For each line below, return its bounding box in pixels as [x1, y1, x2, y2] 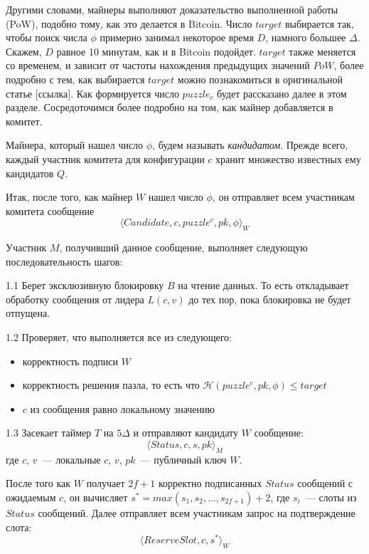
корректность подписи [22, 353, 118, 368]
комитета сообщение [6, 203, 95, 218]
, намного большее [265, 30, 346, 45]
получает [86, 476, 125, 491]
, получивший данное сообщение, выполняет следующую [59, 240, 308, 255]
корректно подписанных [158, 476, 262, 491]
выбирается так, [284, 16, 354, 31]
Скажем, [6, 43, 42, 58]
